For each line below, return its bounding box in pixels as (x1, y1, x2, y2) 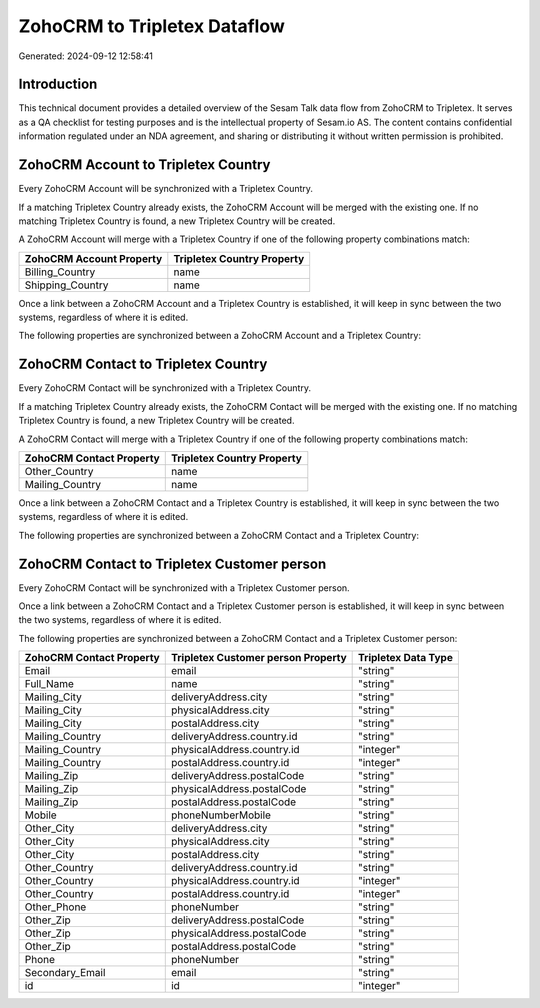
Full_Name (24, 677, 75, 691)
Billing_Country (24, 265, 96, 279)
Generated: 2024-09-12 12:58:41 (18, 50, 154, 62)
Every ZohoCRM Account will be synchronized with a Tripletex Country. (18, 183, 314, 195)
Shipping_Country (24, 278, 109, 292)
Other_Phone (24, 900, 87, 914)
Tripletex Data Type (358, 651, 454, 665)
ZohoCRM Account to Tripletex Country (18, 156, 271, 174)
